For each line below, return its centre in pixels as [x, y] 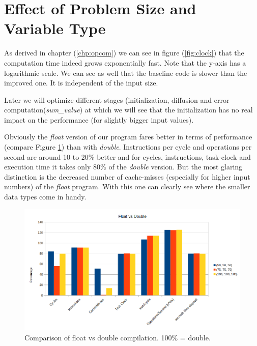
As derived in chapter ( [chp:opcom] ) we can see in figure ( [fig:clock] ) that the [124, 53]
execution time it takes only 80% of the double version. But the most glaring [123, 167]
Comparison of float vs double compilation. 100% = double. [118, 337]
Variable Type [55, 28]
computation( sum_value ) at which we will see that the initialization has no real [128, 110]
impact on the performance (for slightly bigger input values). [99, 119]
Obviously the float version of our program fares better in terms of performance [128, 137]
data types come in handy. [45, 197]
